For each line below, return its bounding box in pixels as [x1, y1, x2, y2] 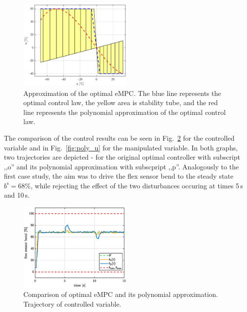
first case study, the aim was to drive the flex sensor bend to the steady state [4, 171, 234, 181]
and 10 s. [4, 190, 30, 200]
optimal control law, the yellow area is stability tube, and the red [23, 97, 218, 108]
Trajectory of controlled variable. [23, 299, 122, 309]
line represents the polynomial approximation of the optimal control [23, 107, 226, 117]
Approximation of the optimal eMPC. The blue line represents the [23, 88, 221, 98]
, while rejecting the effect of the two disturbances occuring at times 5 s [31, 180, 243, 190]
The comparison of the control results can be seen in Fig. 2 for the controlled [4, 132, 235, 143]
